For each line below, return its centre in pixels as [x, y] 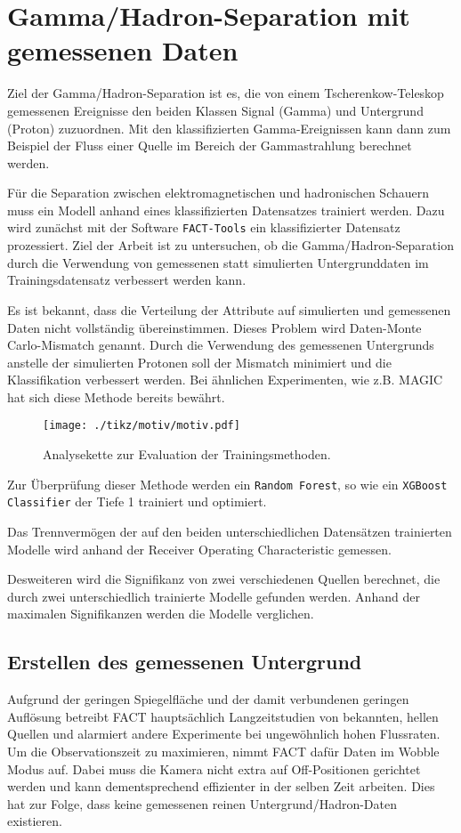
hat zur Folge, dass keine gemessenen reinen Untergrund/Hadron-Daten [202, 803]
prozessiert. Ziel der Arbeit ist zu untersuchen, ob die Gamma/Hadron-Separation [230, 245]
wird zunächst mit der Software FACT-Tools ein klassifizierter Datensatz [204, 227]
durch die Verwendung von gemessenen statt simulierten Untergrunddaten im [218, 262]
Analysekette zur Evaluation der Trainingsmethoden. [187, 454]
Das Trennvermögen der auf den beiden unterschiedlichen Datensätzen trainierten [230, 532]
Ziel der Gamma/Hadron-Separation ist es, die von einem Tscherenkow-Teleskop [226, 93]
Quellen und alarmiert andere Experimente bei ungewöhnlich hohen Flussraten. [224, 734]
